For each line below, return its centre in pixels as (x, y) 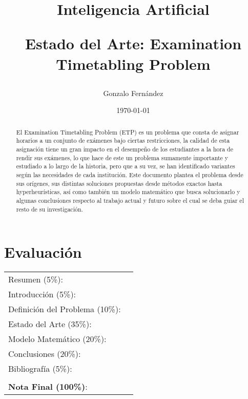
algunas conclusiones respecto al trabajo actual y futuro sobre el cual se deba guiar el (130, 200)
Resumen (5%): (36, 279)
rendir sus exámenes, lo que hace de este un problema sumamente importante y (122, 157)
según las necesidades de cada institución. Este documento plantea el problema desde (130, 175)
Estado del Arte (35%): (50, 324)
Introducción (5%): (42, 294)
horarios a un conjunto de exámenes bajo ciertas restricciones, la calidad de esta (123, 140)
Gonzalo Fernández (133, 93)
